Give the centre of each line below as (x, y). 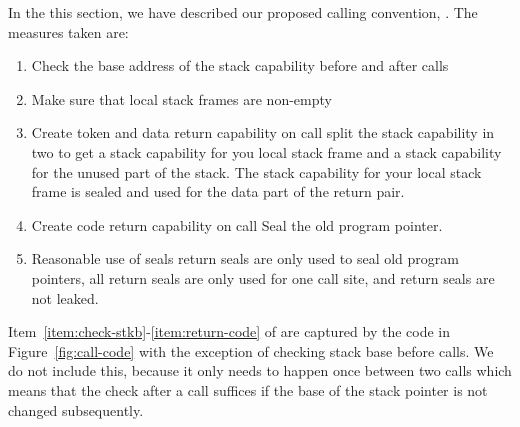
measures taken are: (68, 31)
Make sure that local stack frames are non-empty (181, 98)
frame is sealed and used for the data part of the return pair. (218, 191)
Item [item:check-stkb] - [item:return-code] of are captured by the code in (229, 331)
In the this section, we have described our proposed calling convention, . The (243, 12)
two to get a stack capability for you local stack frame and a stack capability (266, 151)
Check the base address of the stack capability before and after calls (240, 65)
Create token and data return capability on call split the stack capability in (263, 132)
